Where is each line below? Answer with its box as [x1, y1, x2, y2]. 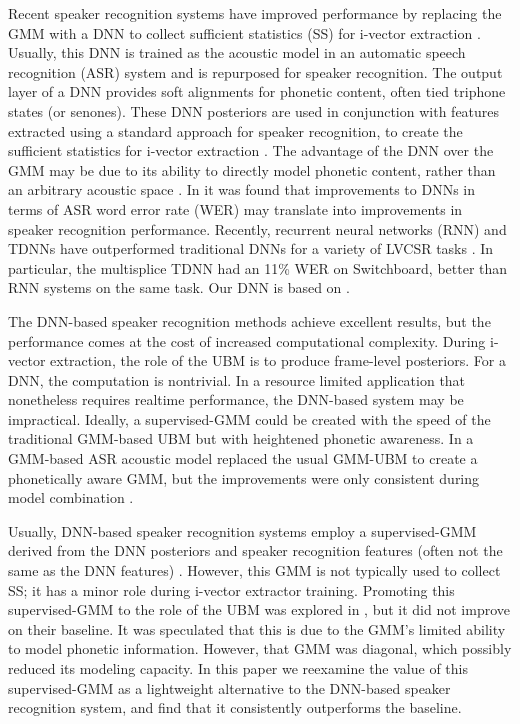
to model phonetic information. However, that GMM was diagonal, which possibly [8, 638, 512, 659]
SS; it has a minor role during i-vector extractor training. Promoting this [8, 579, 455, 600]
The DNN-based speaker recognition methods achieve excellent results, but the [8, 310, 491, 331]
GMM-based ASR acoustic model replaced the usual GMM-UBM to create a [8, 448, 478, 469]
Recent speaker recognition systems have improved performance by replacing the [8, 3, 502, 23]
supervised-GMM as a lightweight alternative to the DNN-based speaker [8, 677, 451, 698]
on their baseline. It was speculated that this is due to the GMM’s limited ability [8, 618, 506, 639]
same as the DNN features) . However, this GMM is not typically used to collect [8, 560, 501, 581]
